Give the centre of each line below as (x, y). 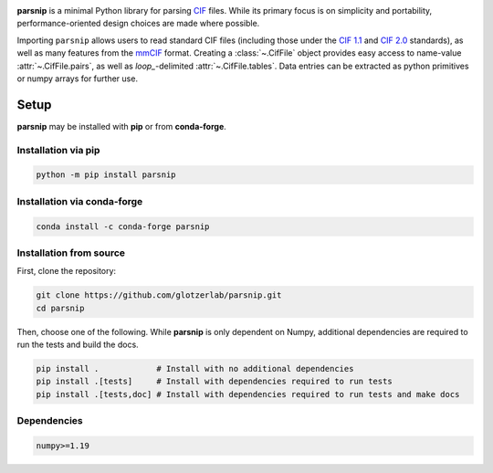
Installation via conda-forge (80, 201)
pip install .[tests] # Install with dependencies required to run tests (214, 382)
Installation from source (71, 253)
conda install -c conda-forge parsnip (123, 226)
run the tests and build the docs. (78, 345)
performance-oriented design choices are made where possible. (138, 24)
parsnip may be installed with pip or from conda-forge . (122, 126)
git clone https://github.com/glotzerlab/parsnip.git (159, 295)
